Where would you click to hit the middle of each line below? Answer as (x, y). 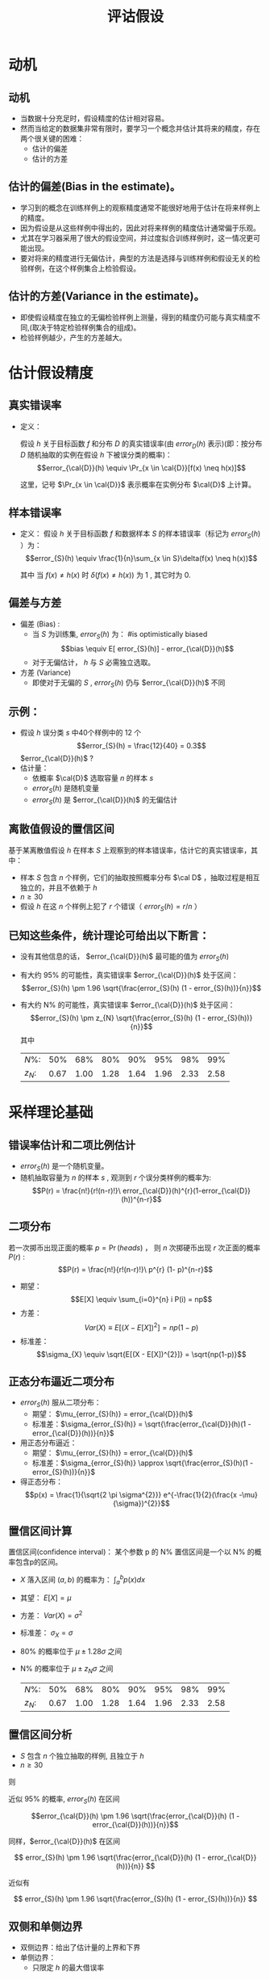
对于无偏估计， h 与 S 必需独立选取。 (93, 662)
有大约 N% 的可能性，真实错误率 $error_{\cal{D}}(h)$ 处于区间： (127, 1005)
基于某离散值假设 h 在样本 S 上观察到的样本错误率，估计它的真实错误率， (130, 850)
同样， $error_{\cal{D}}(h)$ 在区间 (64, 1841)
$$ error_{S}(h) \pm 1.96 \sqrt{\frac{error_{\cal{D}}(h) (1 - (110, 1858)
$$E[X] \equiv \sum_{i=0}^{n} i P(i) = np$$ (141, 1299)
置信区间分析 (40, 1735)
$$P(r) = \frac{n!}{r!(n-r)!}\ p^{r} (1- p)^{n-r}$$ (135, 1269)
